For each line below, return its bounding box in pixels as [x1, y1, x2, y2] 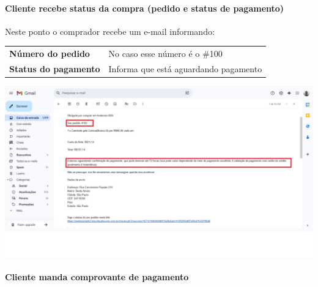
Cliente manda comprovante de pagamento [5, 270, 189, 283]
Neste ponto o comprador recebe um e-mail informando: [5, 24, 215, 37]
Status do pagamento [9, 62, 100, 75]
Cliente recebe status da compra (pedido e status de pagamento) [5, 1, 284, 14]
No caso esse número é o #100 [108, 47, 223, 60]
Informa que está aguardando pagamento [108, 62, 262, 75]
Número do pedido [9, 47, 90, 60]
